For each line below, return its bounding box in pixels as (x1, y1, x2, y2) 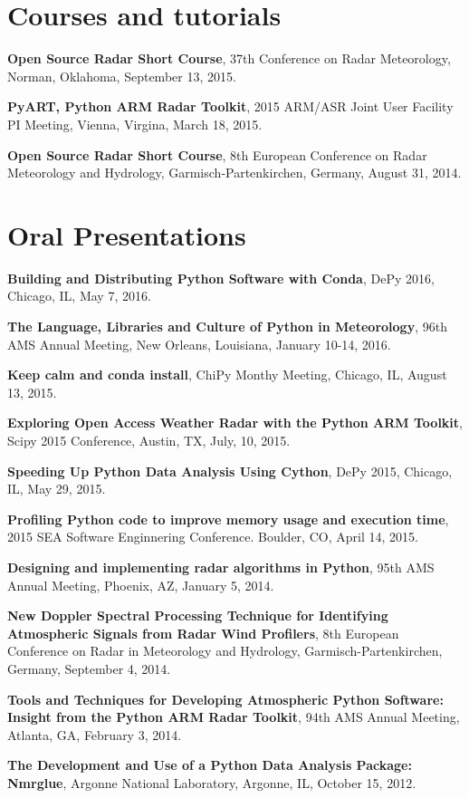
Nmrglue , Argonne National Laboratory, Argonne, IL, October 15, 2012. (7, 773, 416, 792)
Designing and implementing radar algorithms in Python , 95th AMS (7, 557, 435, 576)
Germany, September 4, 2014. (7, 659, 171, 678)
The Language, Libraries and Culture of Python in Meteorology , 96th (7, 317, 447, 335)
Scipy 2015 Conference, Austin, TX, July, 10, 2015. (7, 430, 291, 449)
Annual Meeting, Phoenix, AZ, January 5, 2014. (7, 575, 274, 594)
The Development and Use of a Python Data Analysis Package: (7, 755, 412, 774)
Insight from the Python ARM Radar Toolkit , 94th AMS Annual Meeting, (7, 707, 460, 726)
